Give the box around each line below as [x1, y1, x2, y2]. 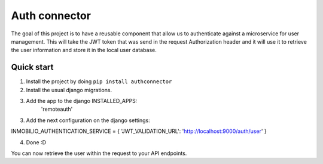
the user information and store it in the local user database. [11, 47, 157, 54]
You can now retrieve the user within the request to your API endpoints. [11, 150, 187, 157]
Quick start [11, 62, 54, 72]
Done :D [26, 138, 47, 146]
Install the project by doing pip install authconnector [26, 78, 172, 85]
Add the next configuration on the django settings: [26, 117, 151, 124]
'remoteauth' [41, 105, 73, 113]
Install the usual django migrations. [26, 86, 112, 93]
